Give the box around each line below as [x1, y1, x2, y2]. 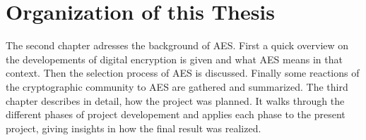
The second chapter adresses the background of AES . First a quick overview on [6, 38, 349, 53]
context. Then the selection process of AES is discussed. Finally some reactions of [6, 65, 360, 80]
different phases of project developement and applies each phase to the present [6, 107, 346, 122]
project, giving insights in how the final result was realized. [6, 120, 261, 135]
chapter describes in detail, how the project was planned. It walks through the [6, 93, 345, 108]
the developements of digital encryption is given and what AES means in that [6, 51, 343, 66]
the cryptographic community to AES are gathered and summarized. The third [6, 79, 348, 94]
